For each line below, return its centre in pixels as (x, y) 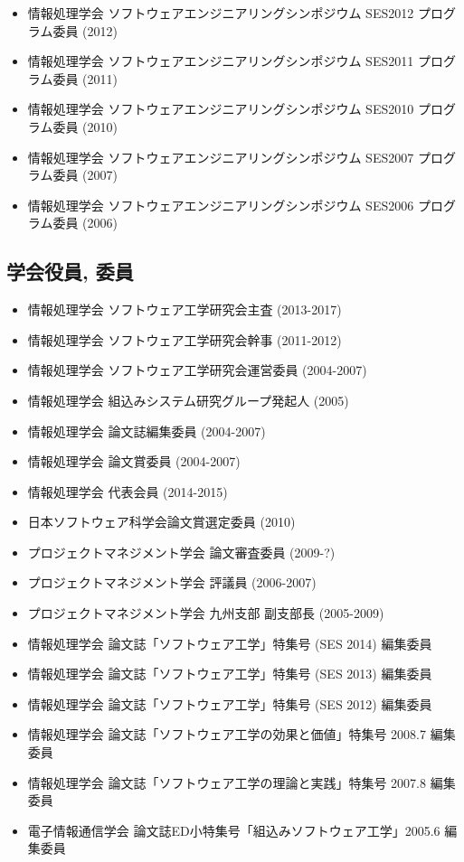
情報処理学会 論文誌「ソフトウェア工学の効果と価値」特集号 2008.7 (227, 734)
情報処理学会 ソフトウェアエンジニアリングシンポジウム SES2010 (221, 109)
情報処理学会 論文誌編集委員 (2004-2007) (147, 431)
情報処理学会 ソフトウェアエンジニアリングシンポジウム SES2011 (221, 61)
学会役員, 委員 (70, 272)
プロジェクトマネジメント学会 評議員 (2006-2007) (172, 582)
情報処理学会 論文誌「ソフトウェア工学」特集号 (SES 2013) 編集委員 (230, 674)
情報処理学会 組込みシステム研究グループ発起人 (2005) (188, 400)
